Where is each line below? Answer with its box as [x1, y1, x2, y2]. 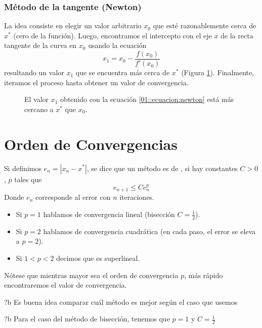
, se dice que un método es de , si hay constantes [86, 162, 238, 173]
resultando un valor [4, 67, 64, 78]
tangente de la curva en [4, 40, 77, 50]
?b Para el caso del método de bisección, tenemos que [4, 313, 170, 324]
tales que [14, 174, 42, 184]
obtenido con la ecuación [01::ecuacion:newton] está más [60, 94, 234, 104]
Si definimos [4, 162, 41, 173]
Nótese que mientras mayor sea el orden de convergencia [4, 269, 179, 280]
